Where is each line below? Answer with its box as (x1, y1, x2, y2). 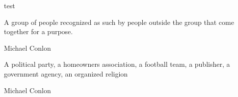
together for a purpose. (4, 26, 73, 37)
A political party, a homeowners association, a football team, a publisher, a (4, 59, 230, 69)
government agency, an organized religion (4, 68, 128, 78)
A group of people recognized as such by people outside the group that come (4, 17, 234, 27)
